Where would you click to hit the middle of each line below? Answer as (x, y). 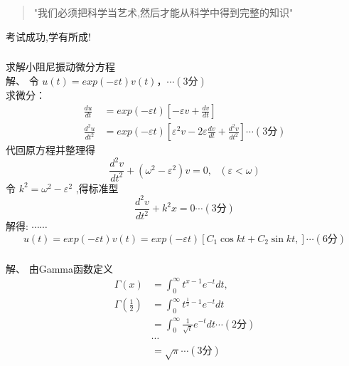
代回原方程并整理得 (50, 150)
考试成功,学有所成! (48, 36)
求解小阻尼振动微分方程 (60, 67)
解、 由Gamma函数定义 (59, 268)
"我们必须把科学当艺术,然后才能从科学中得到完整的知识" (163, 12)
